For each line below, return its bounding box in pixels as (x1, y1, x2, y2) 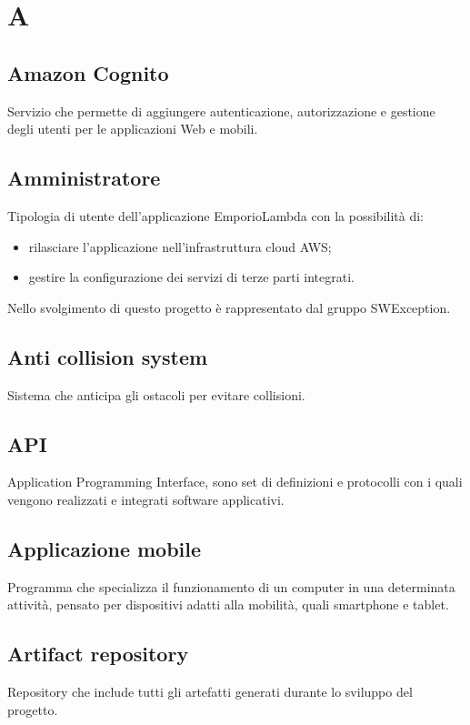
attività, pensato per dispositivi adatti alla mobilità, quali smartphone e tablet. (7, 595, 449, 614)
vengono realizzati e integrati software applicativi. (7, 489, 285, 509)
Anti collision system (7, 342, 208, 370)
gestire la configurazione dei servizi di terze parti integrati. (28, 267, 355, 287)
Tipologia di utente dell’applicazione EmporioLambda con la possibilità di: (7, 206, 424, 225)
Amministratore (7, 164, 161, 192)
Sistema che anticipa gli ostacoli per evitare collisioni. (7, 385, 305, 404)
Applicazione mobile (7, 534, 202, 562)
